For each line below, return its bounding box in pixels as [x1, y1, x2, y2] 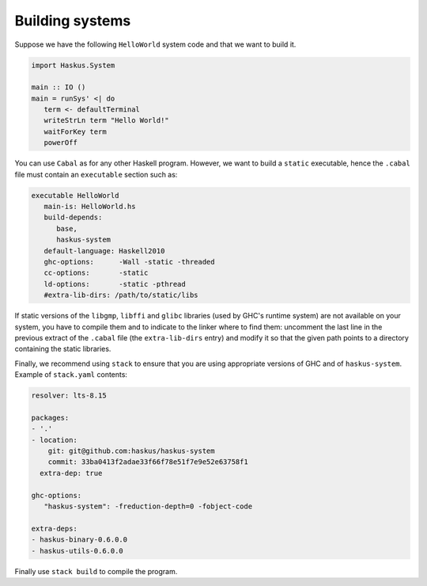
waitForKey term [43, 127, 107, 136]
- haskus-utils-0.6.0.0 [31, 546, 124, 555]
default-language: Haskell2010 [43, 246, 165, 255]
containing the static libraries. [14, 344, 111, 354]
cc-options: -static [43, 268, 149, 277]
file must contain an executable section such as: [14, 169, 178, 179]
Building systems [14, 12, 131, 29]
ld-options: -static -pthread [43, 280, 186, 288]
